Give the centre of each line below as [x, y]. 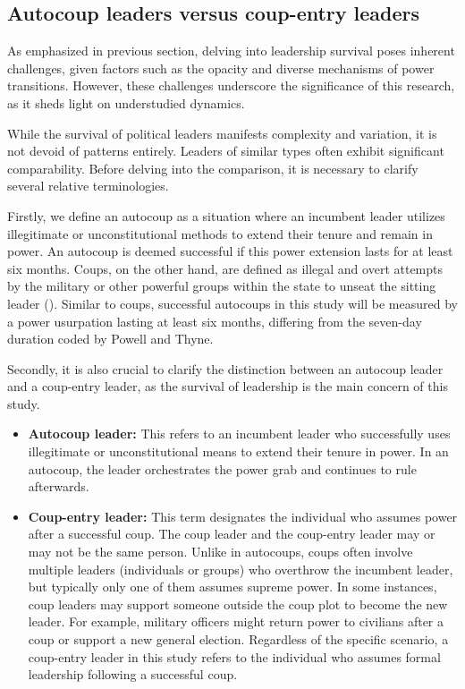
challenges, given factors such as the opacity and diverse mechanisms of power [221, 68]
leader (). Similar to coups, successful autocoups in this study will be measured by [232, 303]
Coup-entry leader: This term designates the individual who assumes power [243, 516]
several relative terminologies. [88, 186]
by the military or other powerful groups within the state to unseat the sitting [222, 286]
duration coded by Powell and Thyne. [110, 339]
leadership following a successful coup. [133, 674]
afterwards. [59, 486]
